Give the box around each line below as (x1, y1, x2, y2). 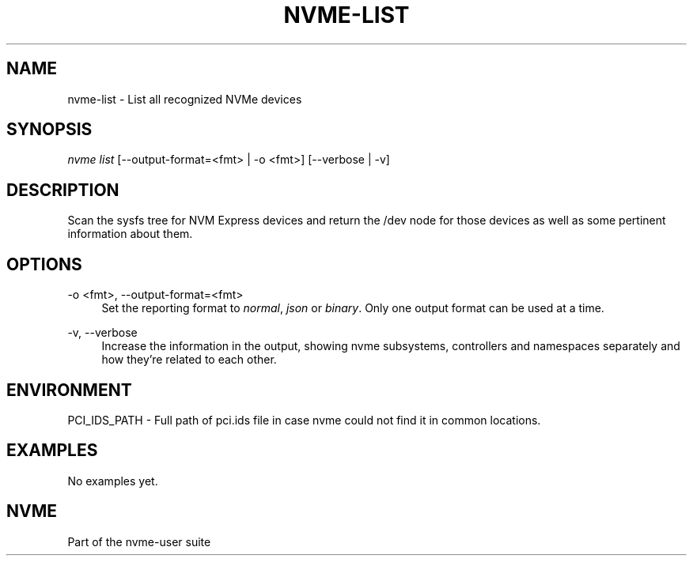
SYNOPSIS (6, 119, 93, 140)
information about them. (67, 227, 193, 241)
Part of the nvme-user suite (67, 534, 211, 549)
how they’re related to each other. (101, 353, 277, 367)
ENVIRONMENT (6, 379, 132, 400)
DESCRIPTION (6, 179, 119, 200)
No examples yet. (67, 473, 158, 488)
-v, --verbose (67, 326, 138, 340)
